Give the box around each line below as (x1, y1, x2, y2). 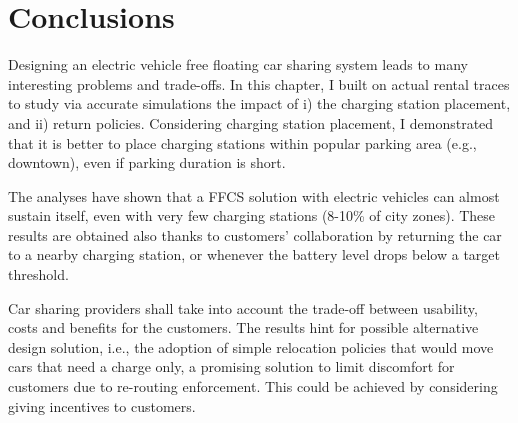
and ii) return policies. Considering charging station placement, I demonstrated (8, 112, 494, 133)
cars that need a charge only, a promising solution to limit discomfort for (8, 356, 455, 377)
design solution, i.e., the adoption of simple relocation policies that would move (8, 336, 494, 357)
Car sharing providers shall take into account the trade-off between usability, (8, 297, 478, 318)
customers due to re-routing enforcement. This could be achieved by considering (8, 376, 498, 397)
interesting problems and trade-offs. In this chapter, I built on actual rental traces (8, 73, 510, 94)
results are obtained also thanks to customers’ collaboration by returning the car (8, 224, 502, 245)
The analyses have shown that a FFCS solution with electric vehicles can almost (8, 185, 500, 206)
